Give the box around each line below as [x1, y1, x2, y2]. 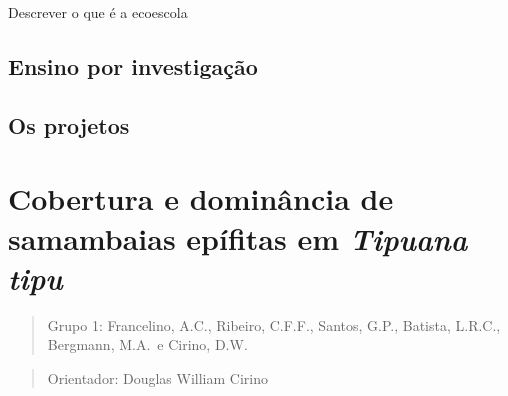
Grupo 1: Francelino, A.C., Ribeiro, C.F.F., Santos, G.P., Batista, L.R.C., [47, 314, 501, 335]
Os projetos [8, 109, 130, 140]
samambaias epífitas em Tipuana [8, 217, 468, 259]
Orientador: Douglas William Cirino [47, 367, 268, 388]
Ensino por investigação [8, 50, 258, 81]
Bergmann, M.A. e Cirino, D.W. [47, 334, 248, 355]
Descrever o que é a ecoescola [8, 2, 188, 22]
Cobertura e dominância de [8, 178, 394, 219]
